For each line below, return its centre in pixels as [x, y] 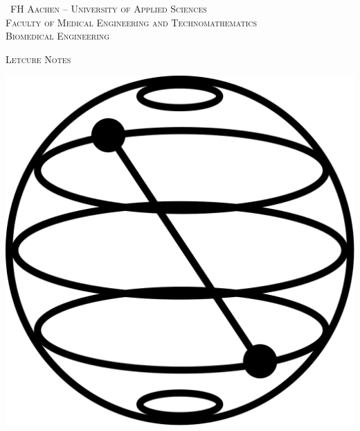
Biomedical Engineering [58, 36]
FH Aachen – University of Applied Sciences [108, 8]
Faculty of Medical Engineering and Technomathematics [132, 22]
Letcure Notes [38, 59]
